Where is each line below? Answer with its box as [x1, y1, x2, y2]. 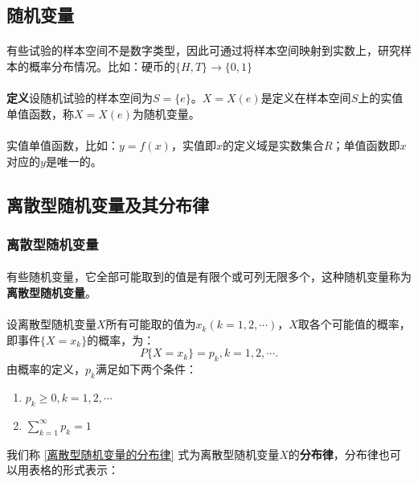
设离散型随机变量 [6, 316, 96, 332]
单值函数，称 [6, 105, 74, 122]
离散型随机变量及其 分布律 [6, 192, 209, 217]
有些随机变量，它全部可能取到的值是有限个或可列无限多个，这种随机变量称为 [6, 268, 412, 285]
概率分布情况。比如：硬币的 [28, 57, 175, 74]
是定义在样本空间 [260, 89, 351, 106]
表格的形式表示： [28, 461, 119, 478]
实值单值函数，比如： [6, 136, 119, 153]
